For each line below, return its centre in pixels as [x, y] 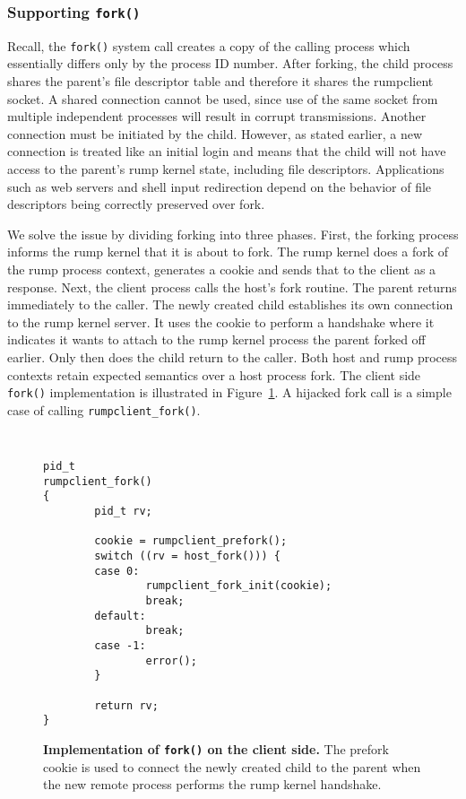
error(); [171, 660]
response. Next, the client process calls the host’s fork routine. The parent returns [232, 287]
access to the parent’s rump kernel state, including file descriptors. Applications [226, 169]
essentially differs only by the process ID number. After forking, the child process [230, 63]
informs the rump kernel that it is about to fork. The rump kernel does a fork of [228, 252]
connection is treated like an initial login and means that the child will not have [227, 151]
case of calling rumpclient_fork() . [104, 409]
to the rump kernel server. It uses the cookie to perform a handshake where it [221, 321]
